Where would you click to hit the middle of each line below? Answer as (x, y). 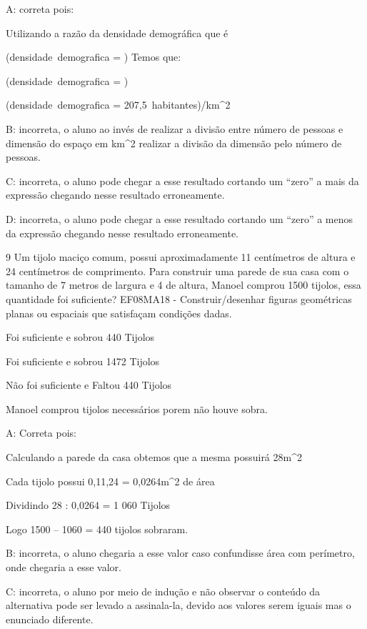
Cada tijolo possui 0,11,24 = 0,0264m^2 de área (110, 481)
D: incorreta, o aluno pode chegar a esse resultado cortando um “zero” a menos (180, 218)
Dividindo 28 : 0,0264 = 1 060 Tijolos (88, 505)
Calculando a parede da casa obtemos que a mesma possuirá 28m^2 (154, 457)
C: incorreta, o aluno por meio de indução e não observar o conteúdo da (163, 591)
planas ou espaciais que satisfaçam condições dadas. (119, 313)
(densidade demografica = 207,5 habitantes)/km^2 (118, 105)
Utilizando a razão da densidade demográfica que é (117, 33)
